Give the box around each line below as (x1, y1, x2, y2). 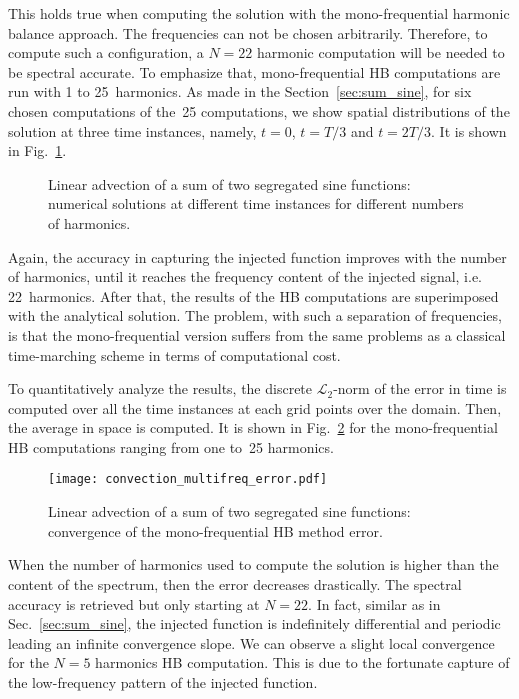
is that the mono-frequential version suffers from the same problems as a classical (8, 324, 506, 345)
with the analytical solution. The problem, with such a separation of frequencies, (8, 305, 502, 326)
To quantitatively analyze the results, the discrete (8, 378, 313, 399)
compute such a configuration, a (8, 42, 204, 63)
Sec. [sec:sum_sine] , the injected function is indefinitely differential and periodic (8, 613, 501, 634)
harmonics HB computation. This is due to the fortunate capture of (95, 652, 510, 673)
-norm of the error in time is (333, 378, 507, 399)
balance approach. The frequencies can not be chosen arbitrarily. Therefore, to (8, 22, 488, 43)
